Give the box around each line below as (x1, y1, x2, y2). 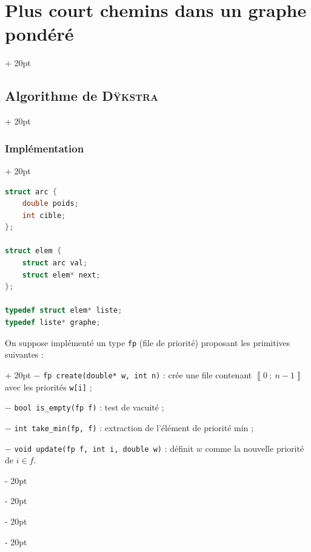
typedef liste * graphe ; (5, 318, 101, 327)
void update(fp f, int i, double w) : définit (14, 441, 194, 454)
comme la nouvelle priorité (205, 441, 304, 454)
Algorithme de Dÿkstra (5, 86, 158, 105)
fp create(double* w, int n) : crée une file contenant (43, 368, 252, 381)
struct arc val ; (22, 259, 88, 268)
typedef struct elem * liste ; (5, 306, 122, 315)
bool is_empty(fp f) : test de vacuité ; (14, 401, 164, 414)
